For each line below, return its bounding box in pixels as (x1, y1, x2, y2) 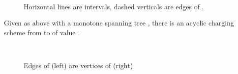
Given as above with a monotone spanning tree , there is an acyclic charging (4, 18, 234, 28)
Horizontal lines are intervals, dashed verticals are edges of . (24, 1, 204, 11)
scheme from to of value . (4, 27, 80, 37)
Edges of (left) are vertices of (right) (24, 60, 133, 70)
